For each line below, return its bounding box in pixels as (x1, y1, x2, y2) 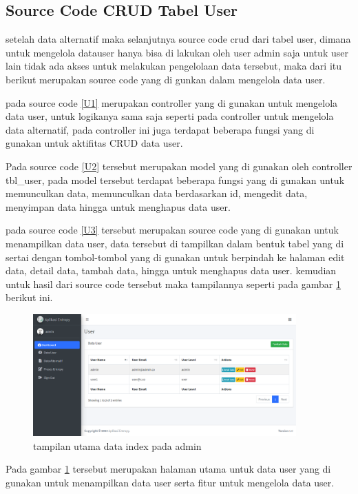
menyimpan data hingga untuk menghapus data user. (6, 199, 231, 214)
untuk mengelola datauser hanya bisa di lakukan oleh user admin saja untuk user (6, 45, 348, 59)
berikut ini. (6, 290, 53, 305)
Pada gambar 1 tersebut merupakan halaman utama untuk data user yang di (6, 462, 331, 476)
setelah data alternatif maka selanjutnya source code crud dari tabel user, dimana (6, 32, 351, 46)
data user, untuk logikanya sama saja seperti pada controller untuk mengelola (6, 109, 334, 123)
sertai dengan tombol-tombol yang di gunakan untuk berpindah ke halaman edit (6, 249, 345, 264)
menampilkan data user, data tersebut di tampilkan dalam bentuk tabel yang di (6, 236, 344, 250)
